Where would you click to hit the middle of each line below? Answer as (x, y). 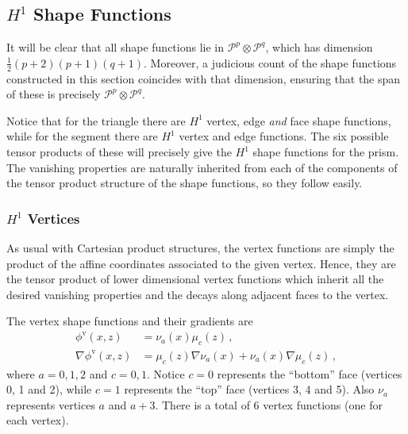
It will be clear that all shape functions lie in (115, 47)
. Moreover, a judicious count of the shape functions (270, 62)
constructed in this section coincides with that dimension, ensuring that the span (204, 78)
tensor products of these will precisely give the (119, 152)
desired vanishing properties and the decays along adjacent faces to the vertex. (198, 294)
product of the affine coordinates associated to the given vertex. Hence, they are (201, 263)
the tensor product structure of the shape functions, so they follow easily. (185, 183)
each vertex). (38, 420)
